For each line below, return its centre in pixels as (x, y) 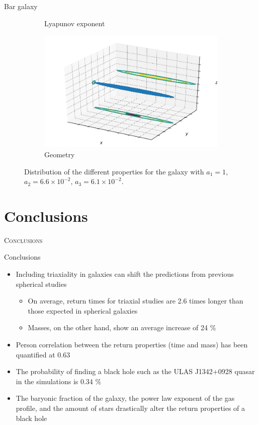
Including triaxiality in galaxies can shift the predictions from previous (125, 274)
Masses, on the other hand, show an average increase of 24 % (122, 327)
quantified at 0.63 (43, 354)
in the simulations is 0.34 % (59, 381)
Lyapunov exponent (75, 23)
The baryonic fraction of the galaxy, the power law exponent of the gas (125, 398)
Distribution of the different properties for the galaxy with (114, 171)
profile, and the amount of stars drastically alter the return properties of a (131, 408)
